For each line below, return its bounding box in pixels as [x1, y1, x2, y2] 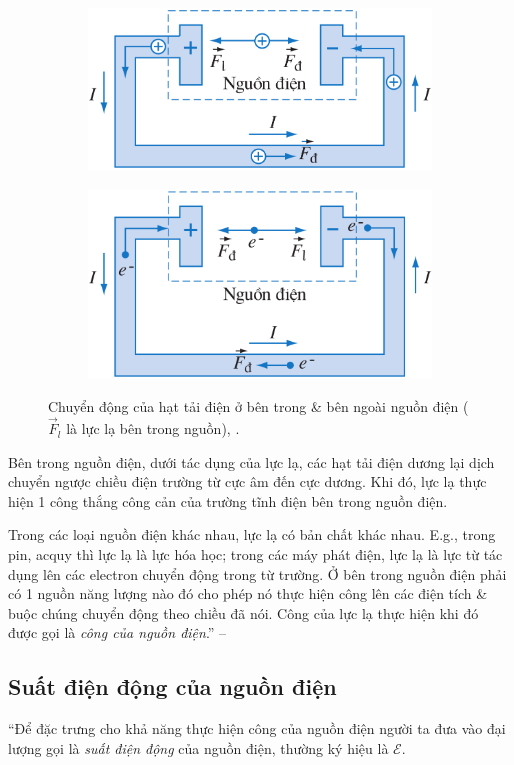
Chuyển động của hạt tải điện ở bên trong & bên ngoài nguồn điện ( [48, 396, 469, 417]
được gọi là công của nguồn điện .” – [8, 622, 227, 643]
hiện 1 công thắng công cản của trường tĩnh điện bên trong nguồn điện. [8, 490, 448, 511]
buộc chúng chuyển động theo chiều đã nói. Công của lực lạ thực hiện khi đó [8, 602, 479, 623]
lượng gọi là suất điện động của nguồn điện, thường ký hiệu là [8, 737, 389, 758]
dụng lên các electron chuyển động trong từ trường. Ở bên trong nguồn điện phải [8, 563, 507, 584]
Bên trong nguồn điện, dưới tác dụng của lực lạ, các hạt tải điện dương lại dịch [8, 451, 495, 472]
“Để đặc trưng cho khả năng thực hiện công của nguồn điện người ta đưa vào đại [8, 718, 506, 739]
